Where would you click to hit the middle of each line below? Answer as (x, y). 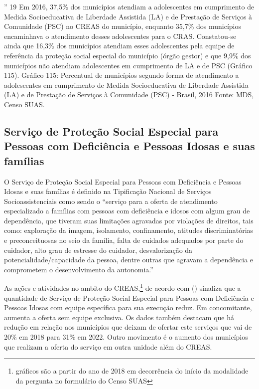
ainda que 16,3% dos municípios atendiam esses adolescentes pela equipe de (119, 46)
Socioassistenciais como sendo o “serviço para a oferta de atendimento (111, 201)
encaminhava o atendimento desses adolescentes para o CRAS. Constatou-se (120, 36)
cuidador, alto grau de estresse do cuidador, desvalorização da (98, 250)
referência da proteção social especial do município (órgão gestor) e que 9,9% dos (128, 55)
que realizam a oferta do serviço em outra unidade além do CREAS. (108, 346)
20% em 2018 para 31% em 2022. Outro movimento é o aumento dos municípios (126, 337)
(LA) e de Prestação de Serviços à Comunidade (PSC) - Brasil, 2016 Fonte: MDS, (129, 95)
